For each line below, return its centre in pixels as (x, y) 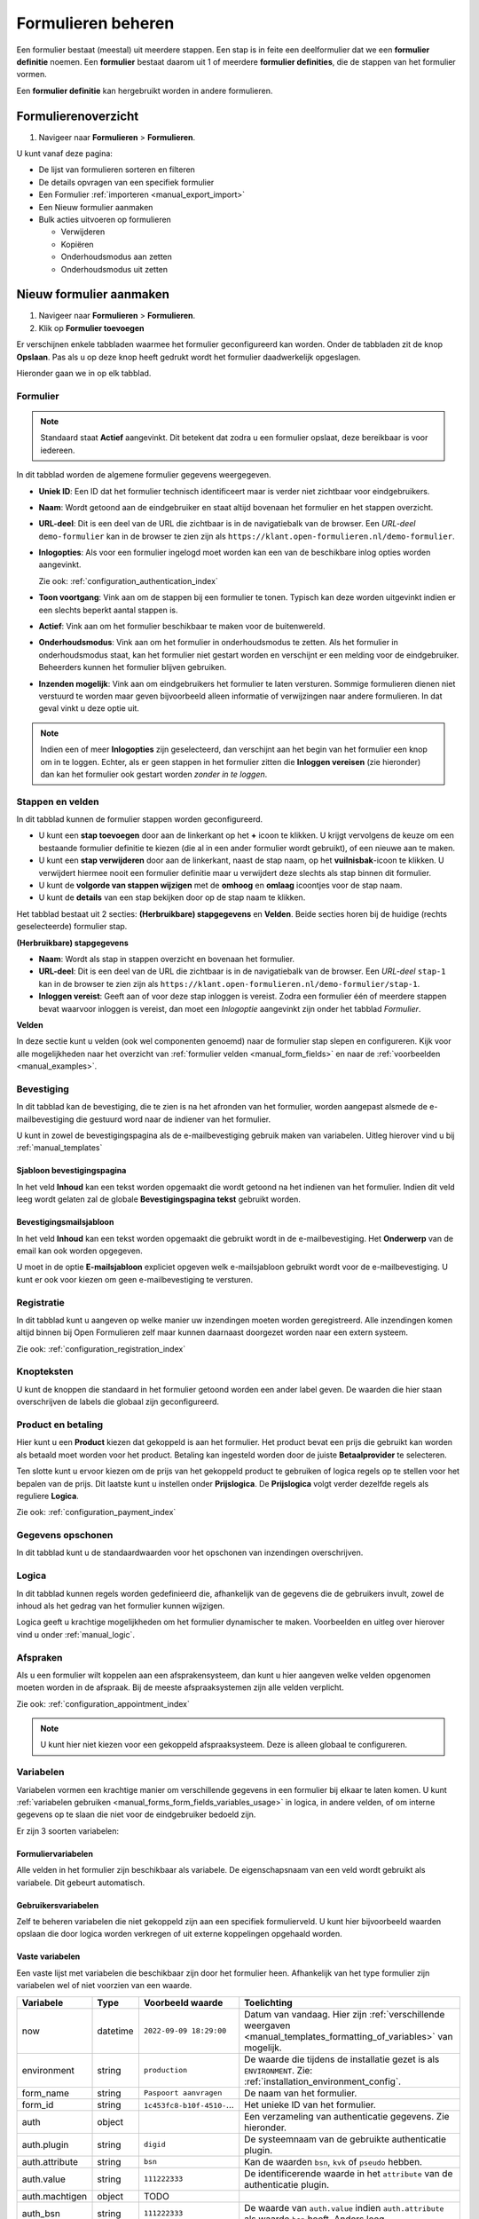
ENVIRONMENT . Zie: (279, 2070)
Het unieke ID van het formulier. (310, 2104)
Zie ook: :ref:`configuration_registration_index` (101, 1348)
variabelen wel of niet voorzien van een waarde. (104, 1986)
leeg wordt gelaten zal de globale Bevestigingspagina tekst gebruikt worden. (159, 1199)
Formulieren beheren (95, 23)
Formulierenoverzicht (78, 116)
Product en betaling (60, 1425)
